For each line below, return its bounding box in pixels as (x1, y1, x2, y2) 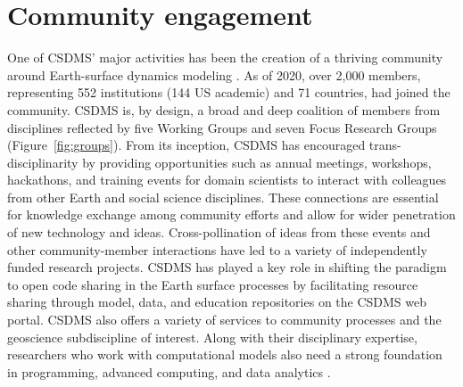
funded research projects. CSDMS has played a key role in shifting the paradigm (7, 258, 447, 276)
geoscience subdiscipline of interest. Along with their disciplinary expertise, (7, 327, 418, 346)
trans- (368, 136, 401, 154)
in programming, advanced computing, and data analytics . (7, 362, 331, 381)
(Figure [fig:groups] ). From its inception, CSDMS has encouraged (7, 136, 366, 154)
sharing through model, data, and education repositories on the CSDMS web (7, 292, 427, 311)
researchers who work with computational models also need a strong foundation (7, 345, 442, 364)
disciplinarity (7, 152, 79, 171)
